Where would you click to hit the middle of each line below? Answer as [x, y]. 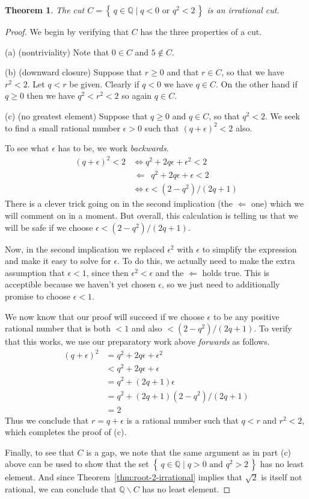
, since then [107, 272]
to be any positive [246, 316]
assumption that [35, 272]
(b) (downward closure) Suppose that [74, 72]
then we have [51, 96]
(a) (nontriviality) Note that [57, 52]
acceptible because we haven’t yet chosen [80, 284]
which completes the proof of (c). [66, 432]
